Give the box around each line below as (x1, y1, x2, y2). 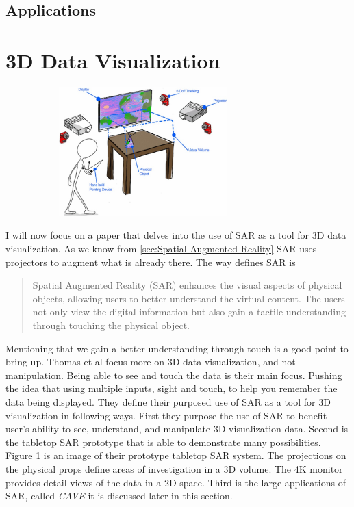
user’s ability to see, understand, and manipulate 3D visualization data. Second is (5, 421, 349, 436)
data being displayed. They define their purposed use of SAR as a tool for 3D (5, 395, 331, 408)
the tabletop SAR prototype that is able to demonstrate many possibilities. (5, 434, 321, 449)
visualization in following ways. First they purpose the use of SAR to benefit (5, 408, 327, 422)
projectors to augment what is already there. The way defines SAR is (5, 255, 296, 269)
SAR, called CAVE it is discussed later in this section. (5, 489, 233, 503)
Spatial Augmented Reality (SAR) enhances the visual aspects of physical (32, 278, 342, 292)
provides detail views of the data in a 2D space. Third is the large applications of (5, 475, 346, 489)
